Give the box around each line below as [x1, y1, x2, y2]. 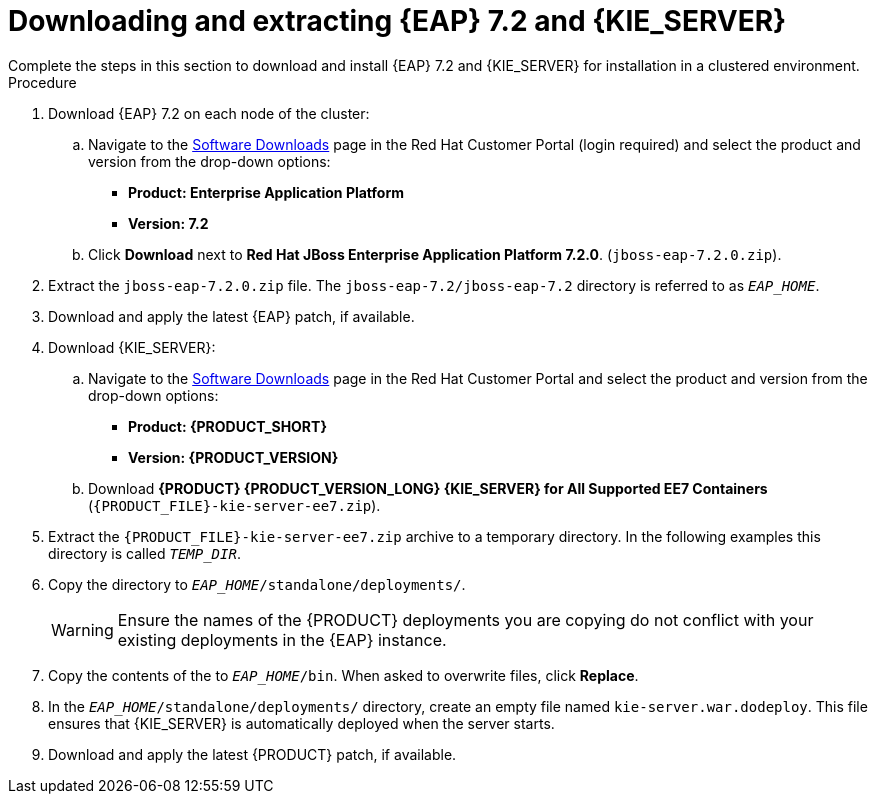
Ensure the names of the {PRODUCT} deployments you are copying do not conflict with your [117, 609, 814, 630]
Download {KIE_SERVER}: [48, 338, 216, 356]
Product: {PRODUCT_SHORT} [128, 417, 327, 435]
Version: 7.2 [128, 214, 209, 232]
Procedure [8, 73, 77, 91]
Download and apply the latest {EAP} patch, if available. [48, 307, 415, 325]
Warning [51, 619, 114, 640]
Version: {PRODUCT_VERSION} [128, 448, 339, 466]
